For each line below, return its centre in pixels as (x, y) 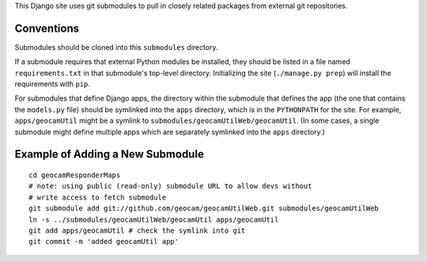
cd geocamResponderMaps (75, 175)
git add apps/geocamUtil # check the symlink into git (137, 231)
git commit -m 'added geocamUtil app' (104, 242)
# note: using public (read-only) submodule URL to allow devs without (170, 186)
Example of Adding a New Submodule (110, 154)
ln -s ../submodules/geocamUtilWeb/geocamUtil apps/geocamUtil (154, 219)
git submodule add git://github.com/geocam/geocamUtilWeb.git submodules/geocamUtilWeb (204, 209)
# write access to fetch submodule (98, 197)
